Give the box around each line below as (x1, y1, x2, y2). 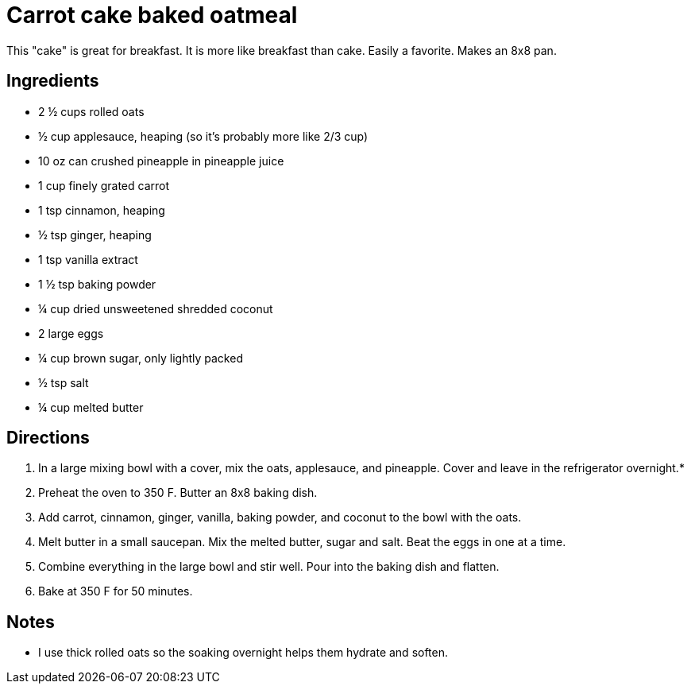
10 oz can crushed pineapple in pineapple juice (38, 153, 284, 168)
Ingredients (6, 71, 99, 91)
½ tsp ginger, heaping (38, 227, 152, 242)
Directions (6, 428, 90, 448)
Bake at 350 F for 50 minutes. (38, 584, 193, 599)
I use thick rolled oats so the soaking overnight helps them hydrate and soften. (38, 645, 449, 660)
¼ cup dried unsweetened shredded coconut (38, 301, 273, 316)
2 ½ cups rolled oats (38, 104, 145, 118)
